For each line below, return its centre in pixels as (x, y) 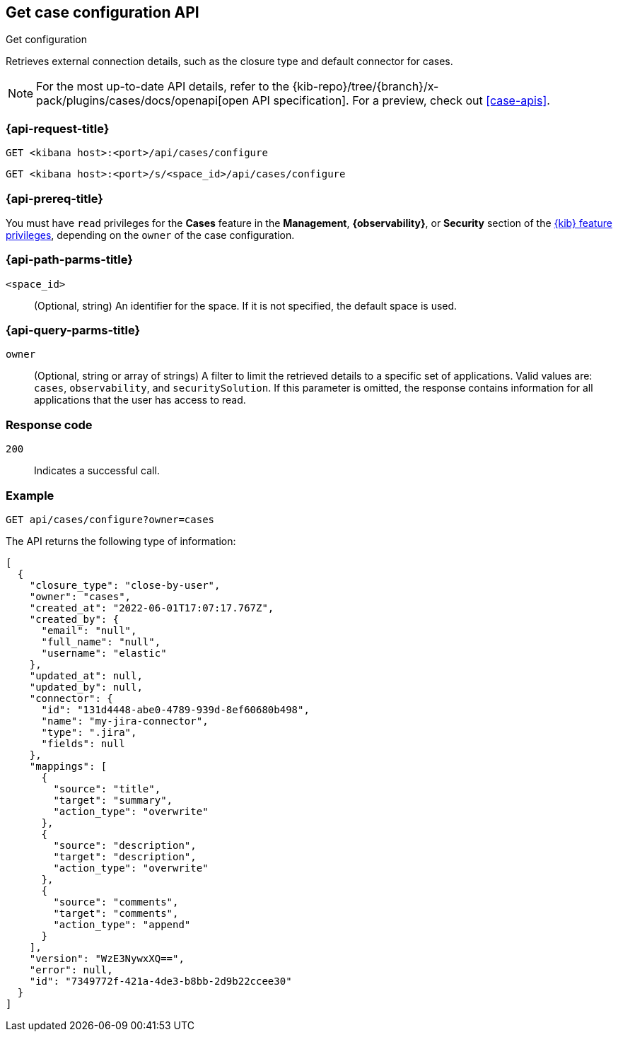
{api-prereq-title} (54, 198)
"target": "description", (125, 856)
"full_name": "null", (101, 641)
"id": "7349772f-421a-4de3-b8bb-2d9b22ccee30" (161, 981)
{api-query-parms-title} (73, 330)
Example (30, 495)
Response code (49, 424)
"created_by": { (74, 619)
